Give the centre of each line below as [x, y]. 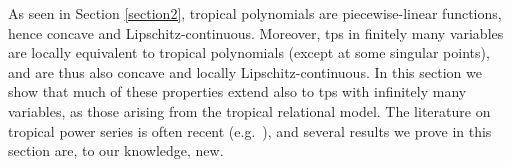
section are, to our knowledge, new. [116, 150]
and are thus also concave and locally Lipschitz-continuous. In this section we [245, 71]
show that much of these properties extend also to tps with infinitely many [237, 91]
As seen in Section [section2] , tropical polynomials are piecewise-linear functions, [255, 13]
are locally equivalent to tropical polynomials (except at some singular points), [249, 52]
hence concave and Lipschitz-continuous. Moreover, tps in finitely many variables [256, 32]
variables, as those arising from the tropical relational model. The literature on [249, 110]
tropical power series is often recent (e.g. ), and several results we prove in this [250, 130]
